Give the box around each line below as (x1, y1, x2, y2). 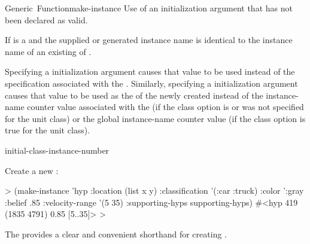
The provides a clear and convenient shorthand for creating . (5, 227, 227, 240)
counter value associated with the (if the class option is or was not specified (27, 100, 304, 113)
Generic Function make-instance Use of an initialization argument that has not (5, 2, 293, 14)
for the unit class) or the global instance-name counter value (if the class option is (5, 112, 306, 124)
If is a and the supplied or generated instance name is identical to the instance (5, 33, 293, 46)
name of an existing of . (5, 45, 92, 57)
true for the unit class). (5, 124, 90, 136)
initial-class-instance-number (5, 144, 110, 156)
